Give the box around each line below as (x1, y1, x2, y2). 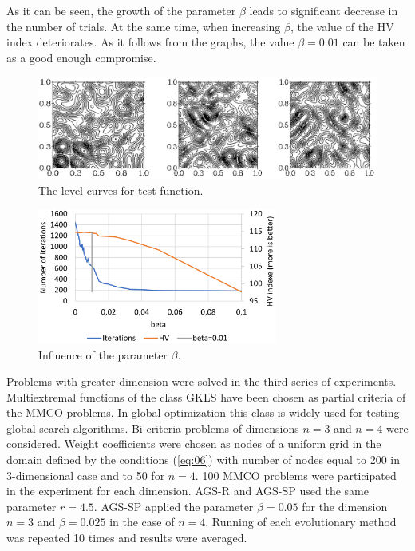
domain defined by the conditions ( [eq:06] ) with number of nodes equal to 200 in (6, 451, 400, 468)
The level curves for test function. (38, 181, 204, 198)
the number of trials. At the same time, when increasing (6, 18, 281, 34)
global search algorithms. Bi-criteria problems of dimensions (6, 419, 299, 436)
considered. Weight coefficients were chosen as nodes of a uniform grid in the (6, 435, 381, 452)
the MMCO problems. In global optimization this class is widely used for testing (6, 404, 400, 421)
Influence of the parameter (38, 346, 168, 363)
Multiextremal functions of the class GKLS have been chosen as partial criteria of (6, 388, 406, 405)
